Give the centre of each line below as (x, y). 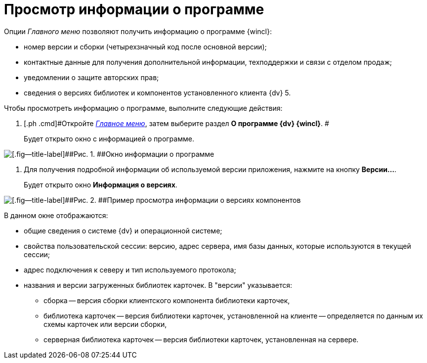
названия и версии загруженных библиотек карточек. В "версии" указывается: (158, 285)
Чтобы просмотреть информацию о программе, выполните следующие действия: (143, 108)
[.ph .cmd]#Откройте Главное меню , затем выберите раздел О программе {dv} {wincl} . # (176, 123)
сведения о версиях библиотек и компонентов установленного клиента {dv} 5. (157, 92)
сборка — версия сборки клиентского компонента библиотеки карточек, (167, 300)
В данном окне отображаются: (56, 215)
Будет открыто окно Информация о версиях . (101, 184)
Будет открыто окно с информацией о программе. (109, 138)
